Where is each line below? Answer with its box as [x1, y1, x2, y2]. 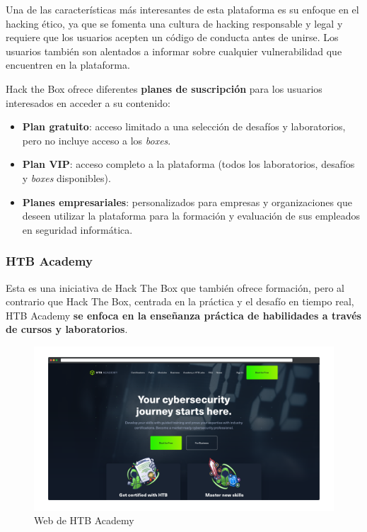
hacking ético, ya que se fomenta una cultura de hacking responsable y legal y [6, 16, 343, 30]
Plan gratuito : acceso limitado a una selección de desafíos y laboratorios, [22, 119, 346, 134]
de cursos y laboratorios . [6, 322, 128, 336]
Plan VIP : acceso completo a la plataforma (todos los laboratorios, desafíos [22, 157, 355, 171]
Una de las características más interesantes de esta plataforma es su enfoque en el [6, 2, 359, 16]
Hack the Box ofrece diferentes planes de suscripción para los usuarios [6, 81, 322, 96]
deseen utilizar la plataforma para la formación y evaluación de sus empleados [22, 208, 361, 223]
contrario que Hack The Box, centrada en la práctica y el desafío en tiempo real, [6, 294, 354, 309]
